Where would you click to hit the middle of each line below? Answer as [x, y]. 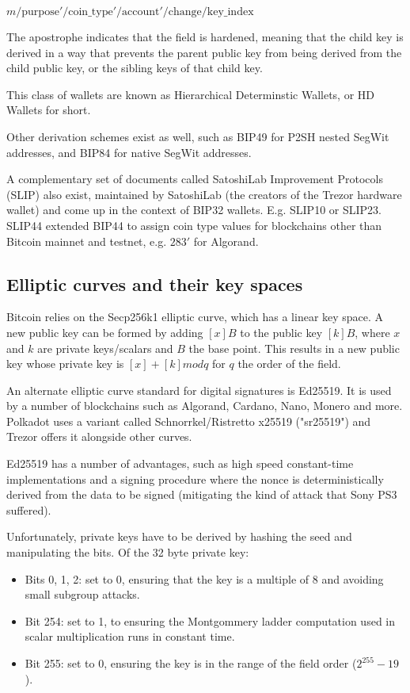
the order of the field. [289, 364]
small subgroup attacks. [82, 594]
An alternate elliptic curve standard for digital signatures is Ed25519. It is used [199, 390]
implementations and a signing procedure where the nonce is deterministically [195, 479]
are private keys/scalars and [105, 348]
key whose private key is [65, 364]
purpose [40, 12]
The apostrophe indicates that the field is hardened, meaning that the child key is [205, 36]
